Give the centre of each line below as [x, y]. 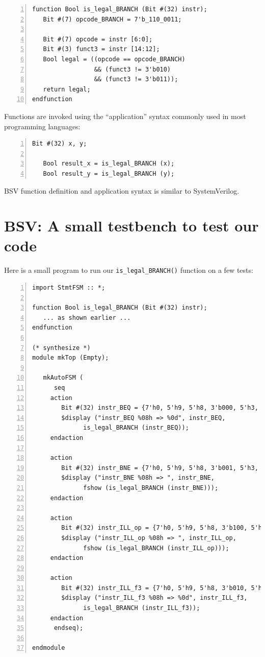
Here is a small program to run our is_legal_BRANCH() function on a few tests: [129, 270]
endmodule [49, 648]
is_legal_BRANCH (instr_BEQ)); [136, 428]
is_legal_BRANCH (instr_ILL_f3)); [142, 608]
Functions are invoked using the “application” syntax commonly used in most [125, 116]
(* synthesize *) [61, 348]
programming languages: [42, 126]
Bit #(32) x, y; [60, 144]
